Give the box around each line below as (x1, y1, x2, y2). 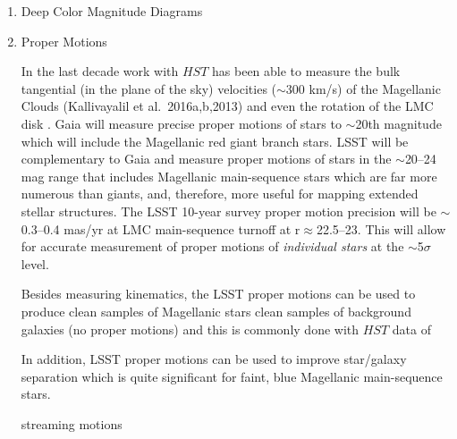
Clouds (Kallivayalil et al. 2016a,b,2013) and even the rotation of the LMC (21, 97, 434, 115)
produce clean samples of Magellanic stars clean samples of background (21, 301, 411, 320)
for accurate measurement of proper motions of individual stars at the (21, 237, 404, 256)
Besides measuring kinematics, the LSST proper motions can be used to (21, 284, 416, 303)
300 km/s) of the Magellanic (285, 79, 441, 97)
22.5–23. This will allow (316, 219, 446, 238)
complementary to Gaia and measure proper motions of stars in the (21, 149, 392, 168)
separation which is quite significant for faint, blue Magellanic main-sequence (21, 367, 443, 385)
